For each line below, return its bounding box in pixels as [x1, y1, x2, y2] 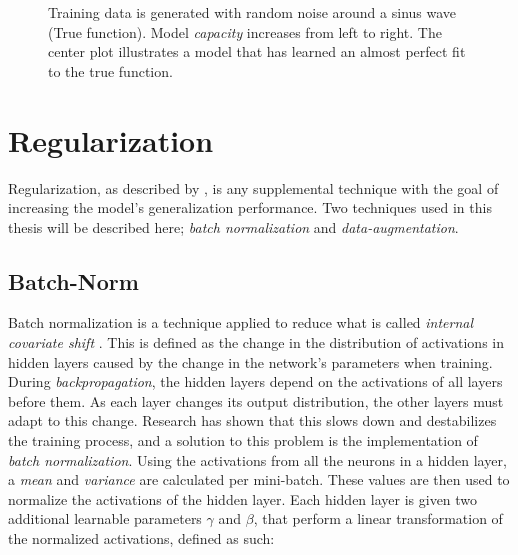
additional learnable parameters [8, 508, 202, 529]
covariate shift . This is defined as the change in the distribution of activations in [8, 332, 505, 353]
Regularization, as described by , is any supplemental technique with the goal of [8, 177, 499, 198]
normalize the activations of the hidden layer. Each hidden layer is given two [8, 488, 478, 509]
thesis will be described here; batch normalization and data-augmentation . [8, 216, 459, 237]
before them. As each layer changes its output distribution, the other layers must [8, 390, 504, 411]
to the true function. [48, 60, 173, 81]
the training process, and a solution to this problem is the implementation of [8, 430, 478, 451]
